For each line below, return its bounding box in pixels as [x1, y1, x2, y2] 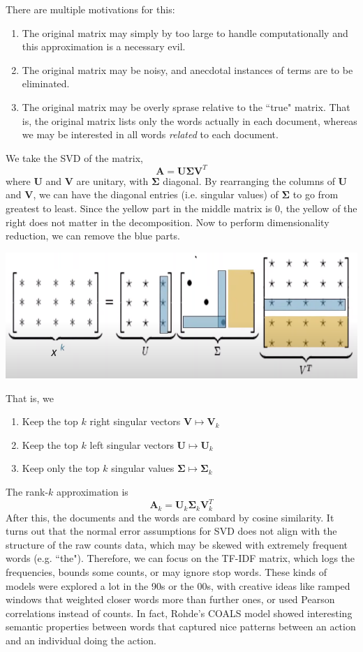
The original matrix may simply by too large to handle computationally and [22, 25, 348, 40]
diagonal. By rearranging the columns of [163, 173, 335, 188]
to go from [292, 187, 339, 202]
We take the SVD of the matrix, [6, 150, 144, 165]
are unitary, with [76, 173, 149, 188]
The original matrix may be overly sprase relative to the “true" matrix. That [22, 99, 350, 114]
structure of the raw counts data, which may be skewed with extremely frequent [6, 537, 348, 551]
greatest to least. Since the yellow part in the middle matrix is [6, 201, 272, 216]
